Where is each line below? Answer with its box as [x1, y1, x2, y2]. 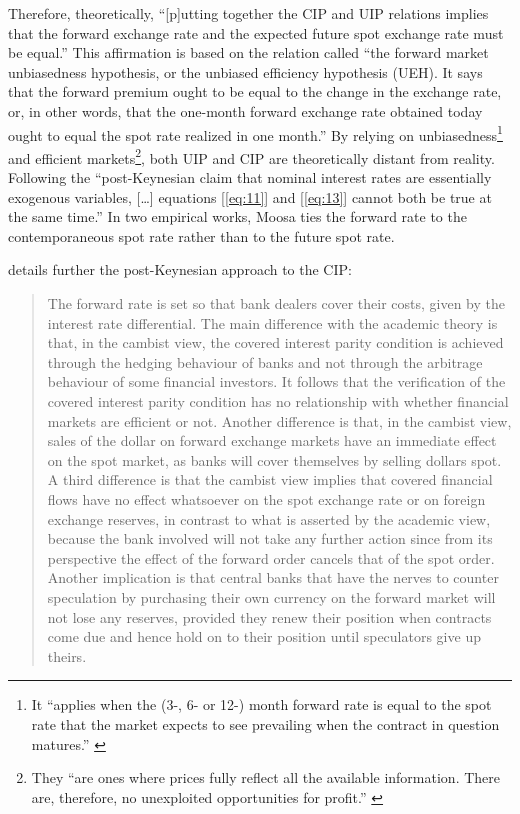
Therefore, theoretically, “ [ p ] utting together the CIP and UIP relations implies [8, 3, 489, 23]
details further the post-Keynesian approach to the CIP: [8, 259, 352, 280]
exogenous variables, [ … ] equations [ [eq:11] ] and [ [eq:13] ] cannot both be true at [8, 186, 492, 207]
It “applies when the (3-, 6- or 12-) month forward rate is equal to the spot [31, 694, 492, 715]
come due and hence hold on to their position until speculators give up [47, 626, 481, 647]
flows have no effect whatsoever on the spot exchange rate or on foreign [47, 488, 486, 509]
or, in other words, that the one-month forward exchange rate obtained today [8, 100, 483, 121]
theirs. [47, 645, 87, 666]
